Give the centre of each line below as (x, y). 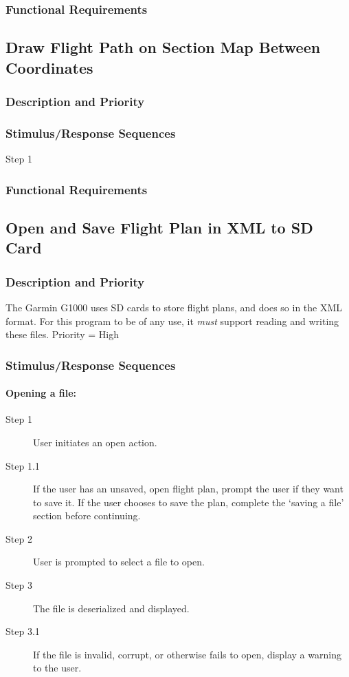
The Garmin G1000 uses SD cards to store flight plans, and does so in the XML (174, 307)
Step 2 (19, 538)
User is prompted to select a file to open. (119, 562)
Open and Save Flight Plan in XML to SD (159, 227)
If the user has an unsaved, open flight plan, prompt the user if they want (188, 489)
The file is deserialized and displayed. (111, 608)
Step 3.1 (23, 631)
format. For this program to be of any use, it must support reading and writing (172, 321)
